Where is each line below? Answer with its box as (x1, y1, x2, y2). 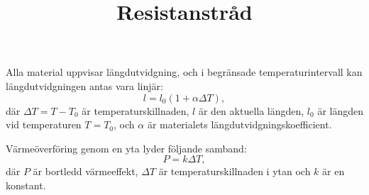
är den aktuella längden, (198, 103, 304, 118)
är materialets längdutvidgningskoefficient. (147, 117, 332, 132)
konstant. (6, 177, 46, 192)
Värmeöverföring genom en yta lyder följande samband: (6, 140, 247, 155)
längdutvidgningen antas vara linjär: (6, 78, 163, 93)
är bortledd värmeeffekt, (33, 164, 138, 179)
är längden (317, 103, 363, 118)
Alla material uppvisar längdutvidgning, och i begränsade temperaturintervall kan (6, 65, 363, 79)
